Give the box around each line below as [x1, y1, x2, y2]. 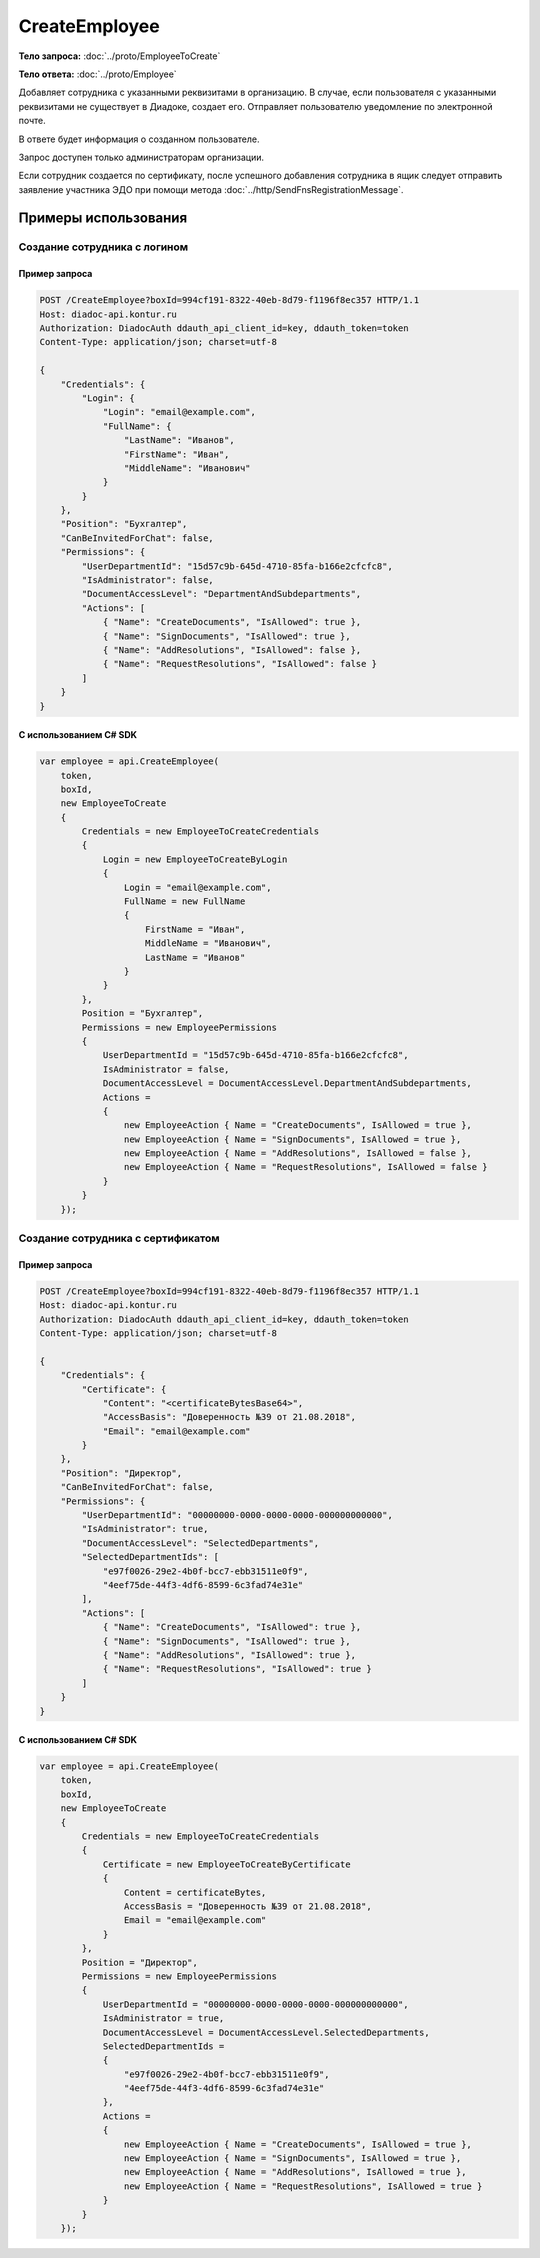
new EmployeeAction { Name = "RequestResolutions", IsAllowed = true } [123, 2180, 483, 2192]
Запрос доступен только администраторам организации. [18, 151, 265, 163]
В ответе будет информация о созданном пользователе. [18, 133, 260, 145]
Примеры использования [18, 210, 188, 227]
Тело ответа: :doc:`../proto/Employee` [18, 68, 177, 80]
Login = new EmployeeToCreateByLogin [102, 853, 288, 865]
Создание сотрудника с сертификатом [18, 1231, 220, 1245]
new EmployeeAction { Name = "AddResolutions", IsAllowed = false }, [123, 1148, 472, 1159]
